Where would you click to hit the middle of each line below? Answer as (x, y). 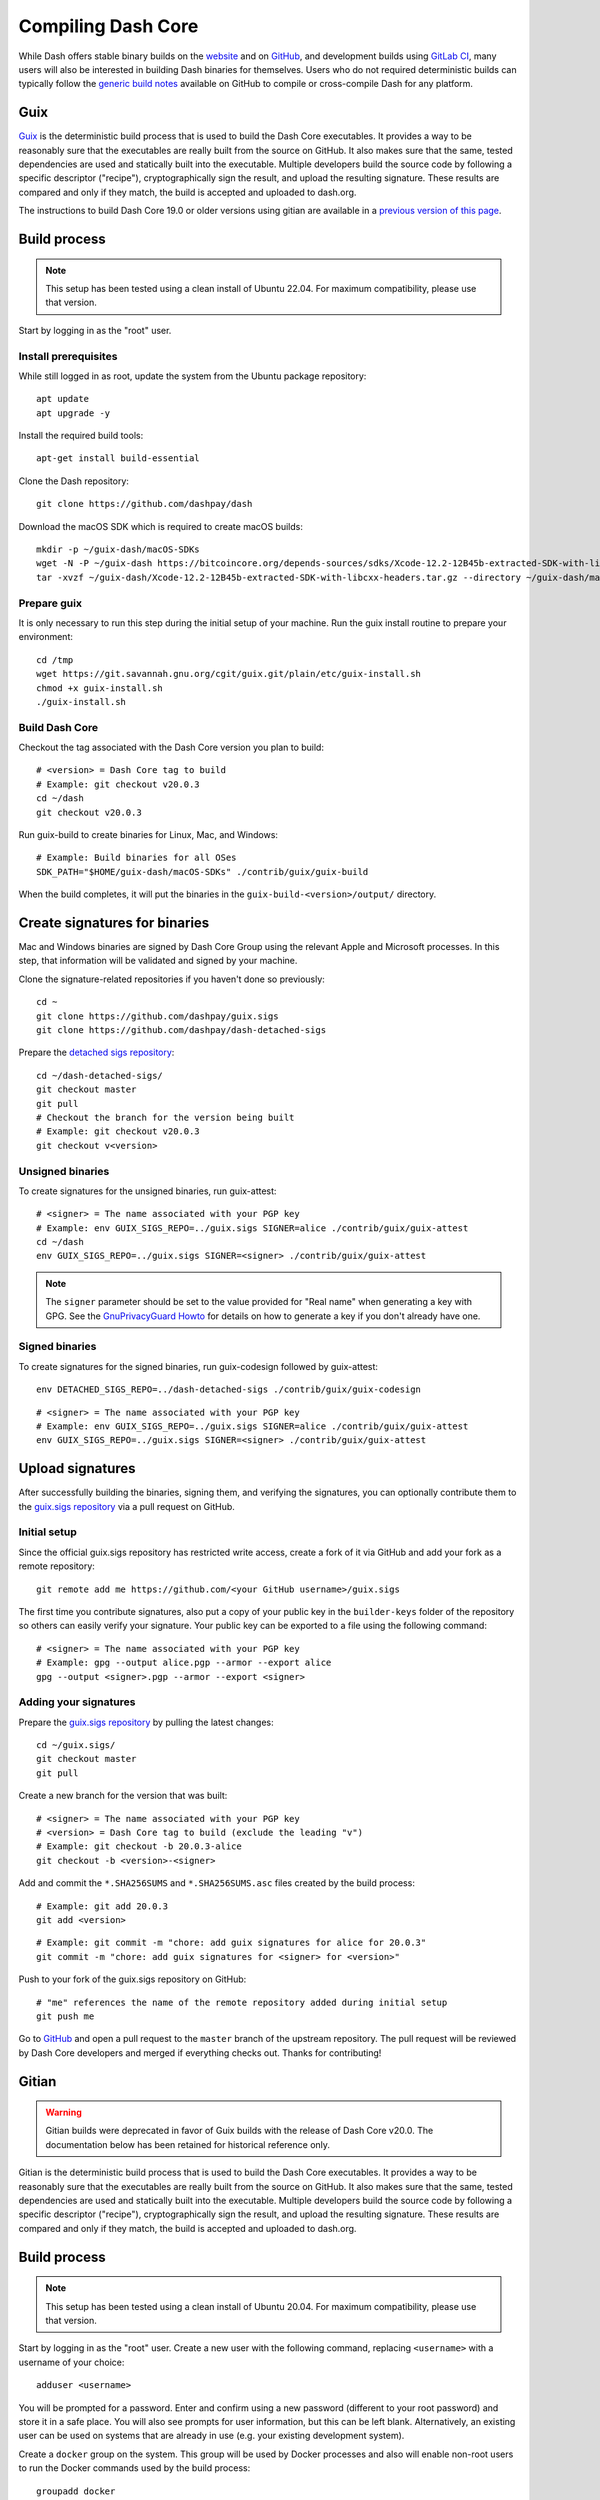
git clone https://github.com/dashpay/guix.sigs (157, 1016)
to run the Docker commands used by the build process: (134, 2468)
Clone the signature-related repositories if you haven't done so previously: (171, 979)
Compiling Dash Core (108, 26)
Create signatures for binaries (114, 922)
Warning (63, 2112)
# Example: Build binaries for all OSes (136, 858)
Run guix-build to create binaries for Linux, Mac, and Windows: (148, 834)
